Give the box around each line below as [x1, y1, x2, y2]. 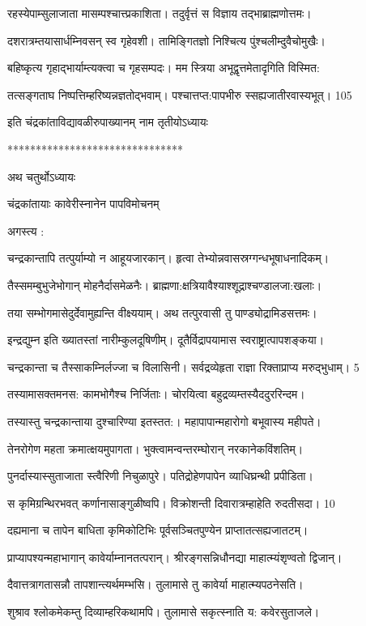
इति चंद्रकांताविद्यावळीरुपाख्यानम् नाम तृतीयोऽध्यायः [7, 113, 208, 130]
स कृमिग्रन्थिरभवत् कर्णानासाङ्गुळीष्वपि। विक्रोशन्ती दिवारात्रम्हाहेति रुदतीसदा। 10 [7, 494, 335, 511]
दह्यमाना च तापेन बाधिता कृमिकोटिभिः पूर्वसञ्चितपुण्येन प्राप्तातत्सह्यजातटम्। [7, 522, 309, 539]
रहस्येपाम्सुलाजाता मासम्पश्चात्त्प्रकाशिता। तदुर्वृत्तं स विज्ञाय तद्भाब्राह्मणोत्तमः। [7, 5, 312, 21]
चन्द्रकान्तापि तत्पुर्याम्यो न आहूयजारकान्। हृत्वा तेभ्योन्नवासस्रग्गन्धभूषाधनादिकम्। [7, 249, 330, 266]
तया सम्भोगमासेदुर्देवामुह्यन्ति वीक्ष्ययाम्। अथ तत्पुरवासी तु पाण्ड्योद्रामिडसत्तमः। [7, 304, 317, 321]
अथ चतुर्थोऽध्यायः [7, 168, 76, 185]
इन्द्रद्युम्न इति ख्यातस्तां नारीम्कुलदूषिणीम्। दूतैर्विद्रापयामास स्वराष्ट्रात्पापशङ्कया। [7, 331, 325, 348]
